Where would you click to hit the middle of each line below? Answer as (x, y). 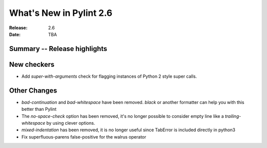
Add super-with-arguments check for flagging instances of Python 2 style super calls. (109, 76)
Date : (15, 34)
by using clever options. (71, 123)
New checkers (32, 64)
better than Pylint (39, 109)
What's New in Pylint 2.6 (61, 13)
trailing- (233, 116)
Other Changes (33, 90)
